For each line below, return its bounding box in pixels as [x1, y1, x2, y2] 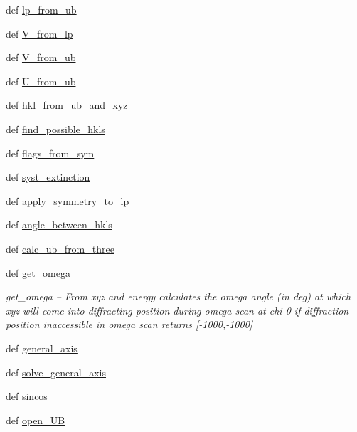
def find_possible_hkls [6, 121, 105, 136]
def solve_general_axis [6, 364, 106, 379]
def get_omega [6, 265, 70, 280]
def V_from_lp [6, 26, 73, 41]
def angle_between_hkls [6, 217, 112, 232]
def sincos [6, 389, 48, 404]
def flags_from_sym [6, 145, 95, 160]
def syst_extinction [6, 169, 90, 184]
